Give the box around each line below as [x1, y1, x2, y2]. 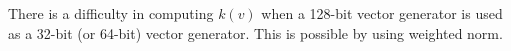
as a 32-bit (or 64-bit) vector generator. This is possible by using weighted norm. [8, 22, 503, 43]
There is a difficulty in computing [8, 3, 214, 23]
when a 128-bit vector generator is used [261, 3, 503, 23]
